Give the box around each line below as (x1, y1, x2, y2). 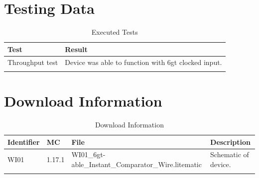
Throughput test (7, 57, 58, 67)
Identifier (7, 136, 40, 147)
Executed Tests (91, 27, 138, 37)
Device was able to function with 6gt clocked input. (65, 57, 222, 67)
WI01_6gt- (71, 149, 106, 160)
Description (210, 136, 251, 147)
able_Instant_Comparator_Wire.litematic (71, 159, 202, 170)
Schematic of (210, 149, 249, 160)
